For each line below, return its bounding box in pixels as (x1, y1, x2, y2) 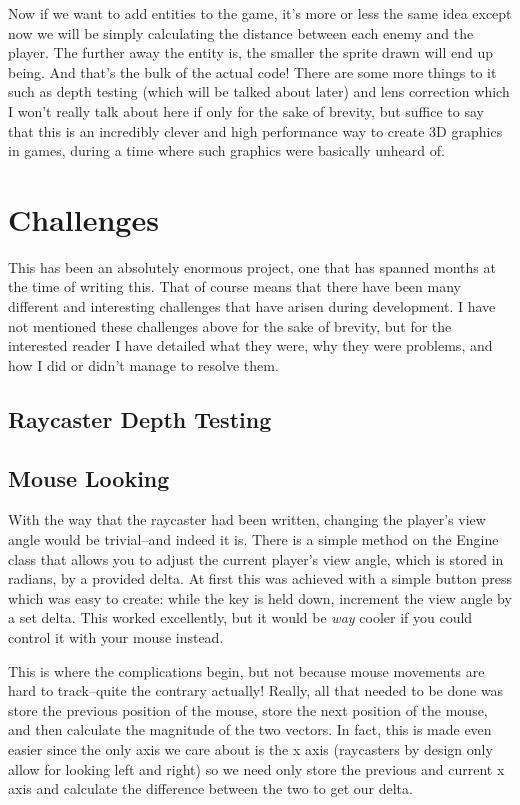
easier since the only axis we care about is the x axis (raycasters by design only (8, 738, 493, 759)
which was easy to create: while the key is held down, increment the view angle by (8, 587, 512, 608)
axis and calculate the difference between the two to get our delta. (8, 778, 413, 799)
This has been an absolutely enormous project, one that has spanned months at (8, 256, 496, 277)
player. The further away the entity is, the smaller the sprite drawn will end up (8, 42, 494, 63)
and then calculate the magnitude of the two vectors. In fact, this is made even (8, 719, 492, 740)
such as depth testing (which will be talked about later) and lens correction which (8, 81, 510, 102)
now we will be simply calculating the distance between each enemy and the (8, 22, 474, 43)
